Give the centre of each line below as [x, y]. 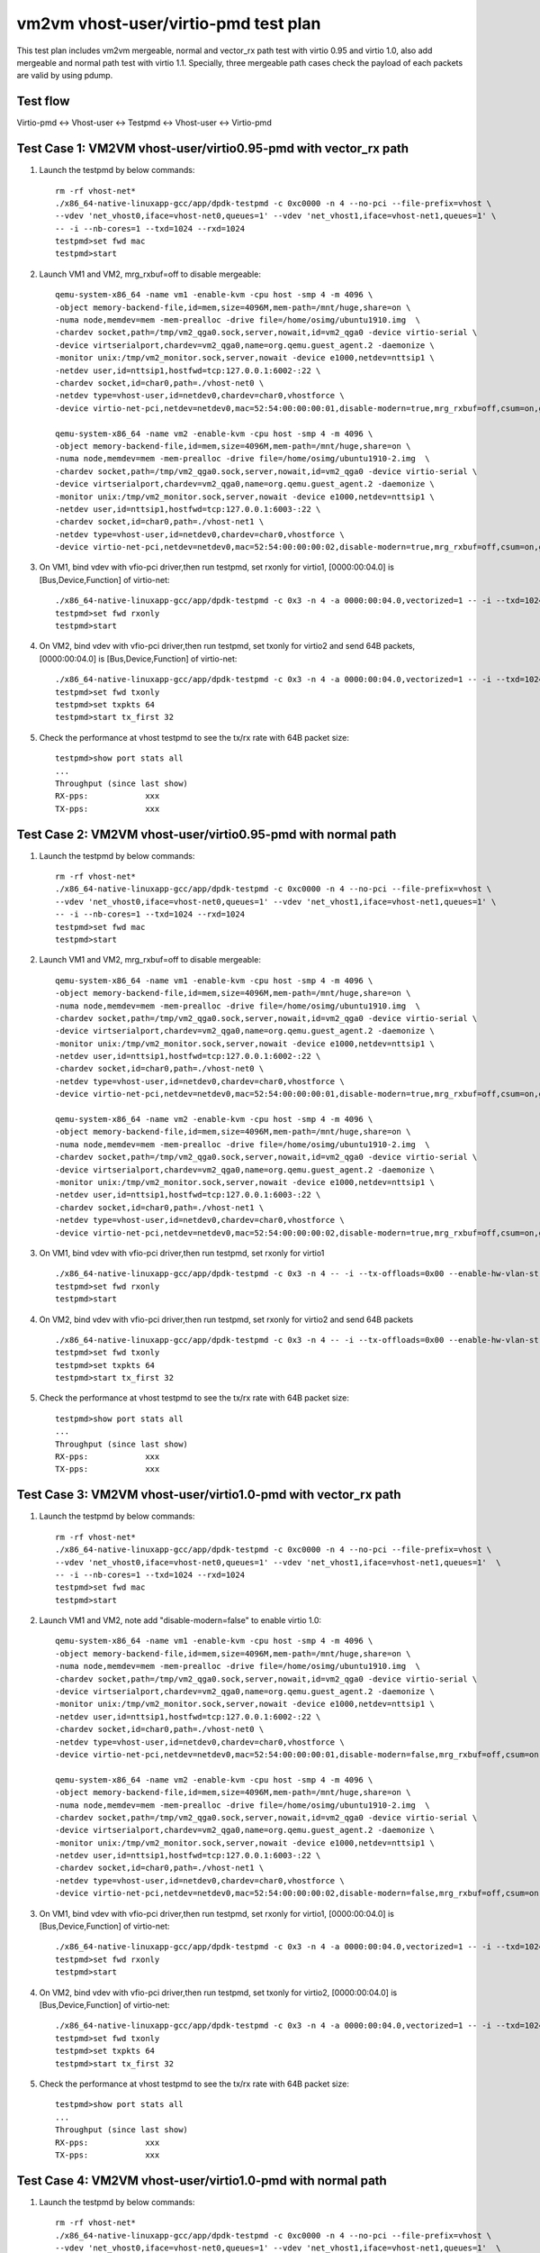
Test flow [43, 101]
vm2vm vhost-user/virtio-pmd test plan [169, 23]
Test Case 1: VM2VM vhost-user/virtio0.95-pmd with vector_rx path [213, 149]
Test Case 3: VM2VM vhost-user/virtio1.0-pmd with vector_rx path [209, 1495]
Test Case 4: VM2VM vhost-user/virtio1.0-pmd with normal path [202, 2180]
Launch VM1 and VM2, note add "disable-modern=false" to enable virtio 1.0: [180, 1620]
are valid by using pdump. [65, 76]
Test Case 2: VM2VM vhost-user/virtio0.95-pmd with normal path [207, 834]
